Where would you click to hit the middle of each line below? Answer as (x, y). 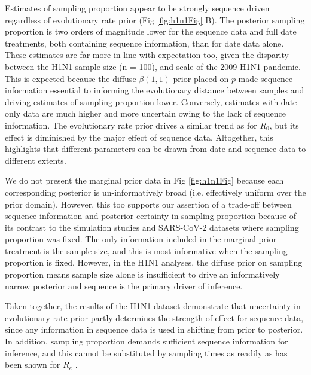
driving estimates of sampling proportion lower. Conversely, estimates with (142, 101)
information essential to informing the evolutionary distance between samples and (155, 90)
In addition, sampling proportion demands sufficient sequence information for (147, 341)
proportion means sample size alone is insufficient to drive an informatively (142, 274)
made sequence (266, 78)
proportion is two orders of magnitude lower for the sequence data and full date (151, 31)
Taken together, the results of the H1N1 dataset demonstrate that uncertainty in (153, 306)
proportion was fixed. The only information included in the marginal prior (141, 239)
